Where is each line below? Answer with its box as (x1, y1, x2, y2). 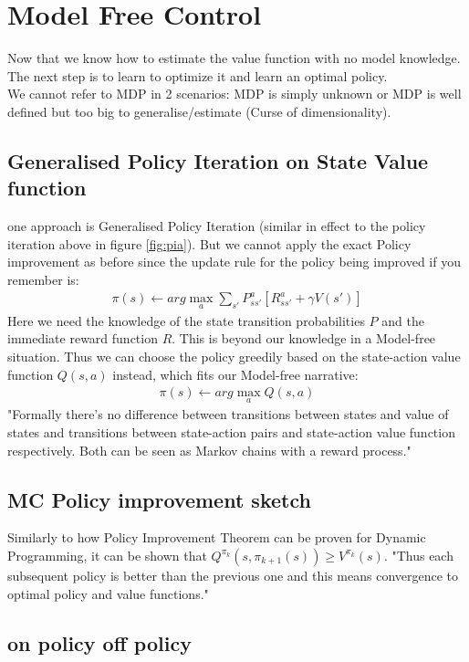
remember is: (7, 269, 79, 289)
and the (381, 310, 424, 330)
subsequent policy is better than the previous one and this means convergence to (7, 565, 459, 584)
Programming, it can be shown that (7, 545, 207, 564)
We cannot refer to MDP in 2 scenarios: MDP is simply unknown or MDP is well (7, 84, 462, 103)
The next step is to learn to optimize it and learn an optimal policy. (7, 66, 388, 85)
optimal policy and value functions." (7, 583, 209, 603)
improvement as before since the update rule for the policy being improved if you (7, 252, 461, 271)
